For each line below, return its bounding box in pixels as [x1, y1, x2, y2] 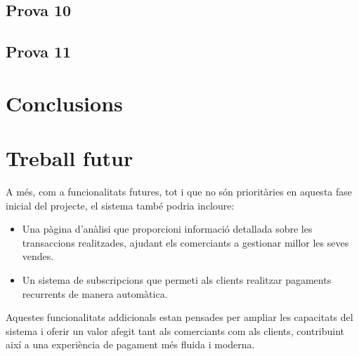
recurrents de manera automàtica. [22, 286, 168, 301]
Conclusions [6, 88, 123, 117]
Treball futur [6, 144, 133, 172]
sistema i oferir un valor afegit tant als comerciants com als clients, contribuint [6, 323, 345, 338]
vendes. [22, 249, 54, 263]
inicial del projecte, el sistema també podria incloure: [6, 198, 235, 212]
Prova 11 [6, 41, 72, 62]
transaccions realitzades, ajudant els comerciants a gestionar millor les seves [22, 235, 349, 249]
